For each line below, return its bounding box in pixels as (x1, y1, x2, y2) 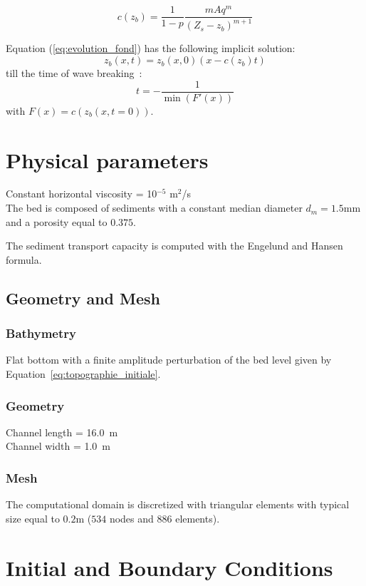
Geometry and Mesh (6, 287, 161, 309)
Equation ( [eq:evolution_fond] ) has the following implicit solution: (6, 41, 296, 56)
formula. (6, 252, 42, 267)
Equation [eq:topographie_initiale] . (6, 366, 161, 381)
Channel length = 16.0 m (6, 424, 118, 439)
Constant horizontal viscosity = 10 (6, 186, 157, 201)
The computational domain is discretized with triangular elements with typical (6, 497, 350, 512)
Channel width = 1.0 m (6, 438, 111, 453)
